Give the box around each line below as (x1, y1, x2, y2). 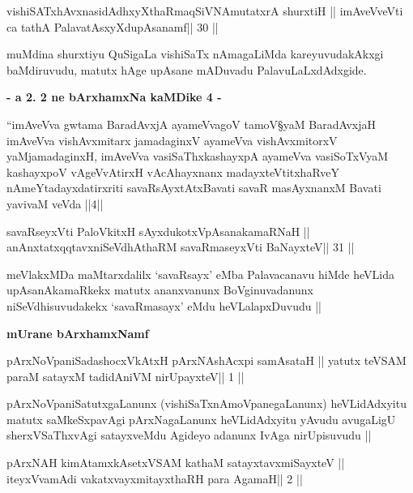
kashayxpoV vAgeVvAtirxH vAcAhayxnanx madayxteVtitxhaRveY (6, 163, 340, 180)
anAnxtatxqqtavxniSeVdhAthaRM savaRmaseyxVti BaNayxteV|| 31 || (6, 238, 355, 255)
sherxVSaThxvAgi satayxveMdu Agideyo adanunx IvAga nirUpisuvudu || (6, 427, 372, 444)
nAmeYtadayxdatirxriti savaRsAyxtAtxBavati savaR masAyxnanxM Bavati (6, 179, 381, 196)
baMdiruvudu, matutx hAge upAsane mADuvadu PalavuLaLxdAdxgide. (6, 61, 367, 78)
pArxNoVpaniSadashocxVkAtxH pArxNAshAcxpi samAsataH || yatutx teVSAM (6, 352, 407, 369)
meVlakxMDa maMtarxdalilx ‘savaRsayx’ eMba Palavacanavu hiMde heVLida (6, 265, 394, 282)
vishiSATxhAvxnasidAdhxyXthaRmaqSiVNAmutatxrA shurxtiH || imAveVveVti (6, 2, 403, 19)
